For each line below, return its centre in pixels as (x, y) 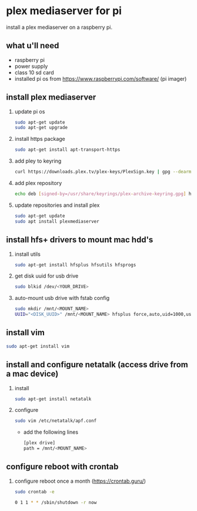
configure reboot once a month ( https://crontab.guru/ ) (80, 481)
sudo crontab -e (34, 492)
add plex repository (38, 183)
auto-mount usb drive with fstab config (62, 298)
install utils (28, 254)
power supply (31, 66)
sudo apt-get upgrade (41, 128)
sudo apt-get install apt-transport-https (67, 150)
